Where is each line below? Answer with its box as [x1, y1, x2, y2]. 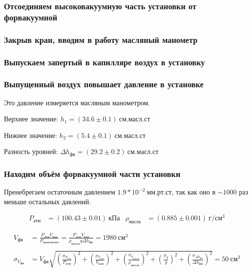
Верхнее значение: [4, 114, 59, 124]
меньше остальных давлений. [4, 196, 91, 206]
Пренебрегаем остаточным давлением [4, 187, 115, 197]
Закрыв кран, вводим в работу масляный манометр [4, 33, 198, 45]
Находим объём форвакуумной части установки [4, 167, 181, 179]
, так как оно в [171, 187, 216, 197]
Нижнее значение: [4, 130, 57, 140]
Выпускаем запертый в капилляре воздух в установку [4, 56, 205, 68]
